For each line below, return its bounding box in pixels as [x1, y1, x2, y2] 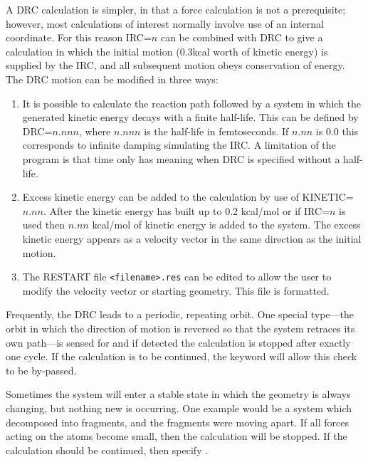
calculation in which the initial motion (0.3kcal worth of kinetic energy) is [6, 43, 328, 58]
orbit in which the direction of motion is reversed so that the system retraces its [6, 320, 355, 335]
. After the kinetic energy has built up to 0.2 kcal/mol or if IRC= [43, 203, 330, 218]
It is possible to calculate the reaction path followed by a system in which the [22, 95, 362, 110]
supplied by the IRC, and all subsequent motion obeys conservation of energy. [6, 58, 345, 73]
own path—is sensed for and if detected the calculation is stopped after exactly [6, 335, 351, 350]
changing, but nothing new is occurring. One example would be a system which [6, 400, 352, 415]
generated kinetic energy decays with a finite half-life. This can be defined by [22, 110, 359, 125]
